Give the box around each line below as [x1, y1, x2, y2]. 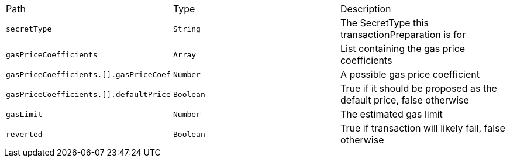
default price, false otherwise [340, 94, 469, 106]
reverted [6, 129, 43, 139]
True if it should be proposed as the [340, 82, 497, 94]
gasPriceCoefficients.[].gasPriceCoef [6, 70, 171, 79]
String [173, 24, 201, 33]
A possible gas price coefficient [340, 68, 480, 80]
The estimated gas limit [340, 108, 443, 120]
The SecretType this [340, 17, 429, 29]
